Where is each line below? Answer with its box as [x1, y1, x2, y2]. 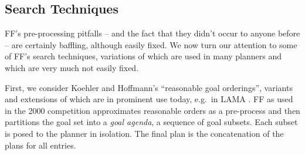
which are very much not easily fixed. [5, 61, 139, 73]
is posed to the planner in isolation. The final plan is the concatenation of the [5, 127, 284, 139]
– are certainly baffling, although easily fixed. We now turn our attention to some [5, 38, 297, 50]
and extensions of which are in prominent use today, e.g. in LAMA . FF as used [5, 93, 293, 105]
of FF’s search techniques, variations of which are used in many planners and [5, 50, 282, 62]
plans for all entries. [5, 139, 76, 151]
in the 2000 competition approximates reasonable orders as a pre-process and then [5, 104, 300, 116]
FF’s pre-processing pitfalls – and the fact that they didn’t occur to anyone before [5, 27, 300, 39]
